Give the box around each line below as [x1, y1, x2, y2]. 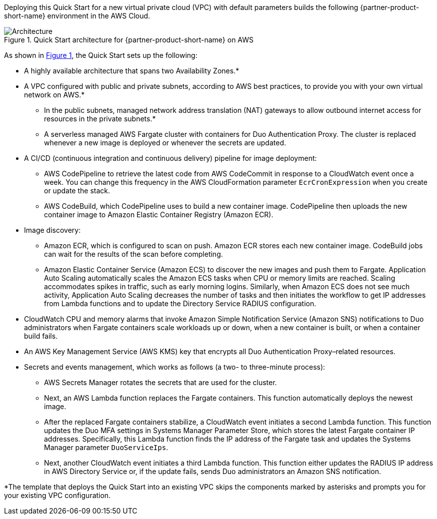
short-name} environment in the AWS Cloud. [4, 11, 150, 20]
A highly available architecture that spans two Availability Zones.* [24, 66, 239, 75]
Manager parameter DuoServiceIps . [44, 443, 168, 452]
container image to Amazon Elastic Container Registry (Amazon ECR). [44, 210, 273, 219]
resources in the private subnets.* [44, 114, 156, 123]
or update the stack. [44, 186, 110, 195]
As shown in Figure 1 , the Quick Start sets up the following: [4, 51, 197, 59]
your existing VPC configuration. [4, 491, 111, 500]
